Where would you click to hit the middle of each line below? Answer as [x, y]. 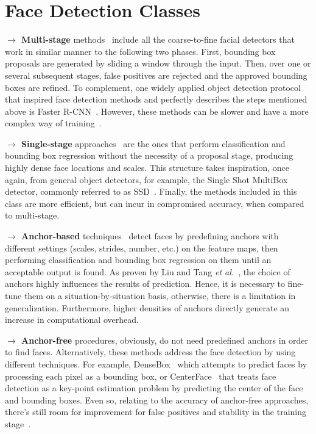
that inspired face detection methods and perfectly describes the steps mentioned [156, 99]
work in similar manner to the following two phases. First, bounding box [140, 51]
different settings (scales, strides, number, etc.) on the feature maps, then [142, 248]
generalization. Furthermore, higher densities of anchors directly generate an [147, 307]
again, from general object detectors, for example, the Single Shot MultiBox [146, 179]
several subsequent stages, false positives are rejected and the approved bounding [156, 75]
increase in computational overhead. [72, 320]
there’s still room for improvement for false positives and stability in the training [156, 412]
